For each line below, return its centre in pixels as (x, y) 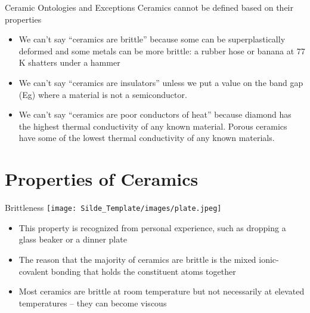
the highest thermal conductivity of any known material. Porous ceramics (153, 126)
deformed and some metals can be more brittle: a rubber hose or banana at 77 (162, 50)
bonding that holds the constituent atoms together (143, 271)
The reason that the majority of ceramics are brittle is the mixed (137, 259)
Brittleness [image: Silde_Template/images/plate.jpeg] (113, 208)
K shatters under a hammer (69, 62)
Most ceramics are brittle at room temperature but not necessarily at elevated (162, 291)
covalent (34, 271)
